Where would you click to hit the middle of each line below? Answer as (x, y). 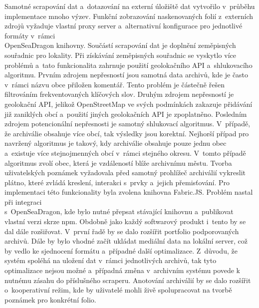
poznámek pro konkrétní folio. (50, 299)
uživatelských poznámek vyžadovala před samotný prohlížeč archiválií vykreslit (125, 172)
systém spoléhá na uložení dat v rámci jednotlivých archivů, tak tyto (111, 260)
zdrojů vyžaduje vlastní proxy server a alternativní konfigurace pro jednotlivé (124, 26)
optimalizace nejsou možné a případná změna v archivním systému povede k (123, 270)
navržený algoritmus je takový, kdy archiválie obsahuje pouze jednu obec (116, 143)
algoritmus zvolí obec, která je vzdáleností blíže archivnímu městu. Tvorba (118, 162)
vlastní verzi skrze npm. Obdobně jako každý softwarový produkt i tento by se (125, 221)
